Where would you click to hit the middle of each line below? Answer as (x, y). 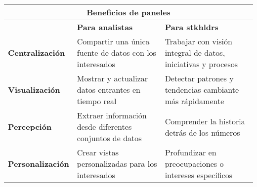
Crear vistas (98, 152)
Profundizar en (191, 152)
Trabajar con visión (198, 41)
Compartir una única (113, 41)
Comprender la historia (205, 121)
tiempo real (97, 101)
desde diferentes (104, 127)
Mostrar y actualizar (112, 78)
